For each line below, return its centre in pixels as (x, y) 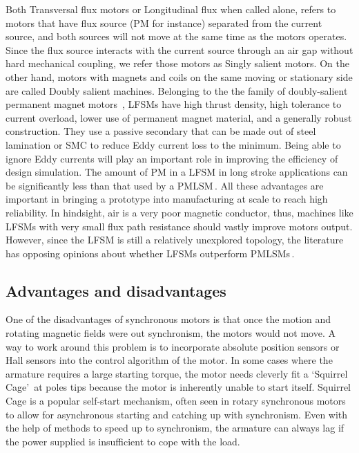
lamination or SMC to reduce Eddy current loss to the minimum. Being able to (173, 144)
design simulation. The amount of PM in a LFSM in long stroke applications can (177, 172)
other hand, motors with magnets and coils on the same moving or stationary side (179, 76)
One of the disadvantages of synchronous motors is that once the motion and (168, 319)
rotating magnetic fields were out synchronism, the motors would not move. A (171, 333)
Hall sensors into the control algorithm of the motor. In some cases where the (169, 360)
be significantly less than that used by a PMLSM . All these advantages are (165, 185)
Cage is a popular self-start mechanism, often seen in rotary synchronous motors (176, 401)
